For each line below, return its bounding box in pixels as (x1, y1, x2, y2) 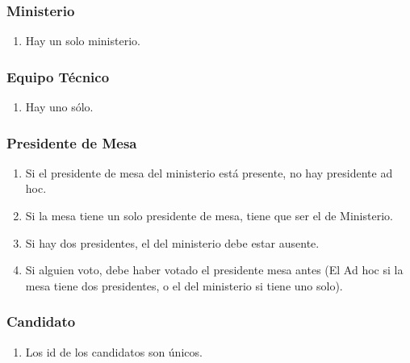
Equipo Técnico (6, 66, 110, 86)
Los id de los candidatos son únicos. (25, 343, 203, 360)
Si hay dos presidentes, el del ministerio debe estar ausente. (25, 234, 320, 251)
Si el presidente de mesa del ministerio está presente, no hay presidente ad (25, 164, 393, 181)
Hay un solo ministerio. (25, 32, 140, 49)
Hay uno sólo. (25, 98, 94, 115)
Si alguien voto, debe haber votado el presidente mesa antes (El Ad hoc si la (25, 261, 404, 278)
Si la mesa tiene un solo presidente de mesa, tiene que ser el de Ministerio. (25, 207, 393, 224)
